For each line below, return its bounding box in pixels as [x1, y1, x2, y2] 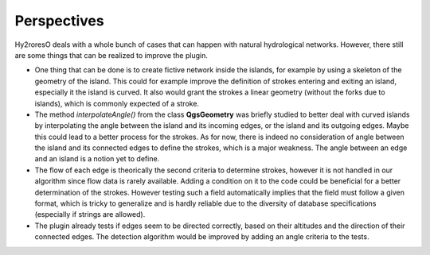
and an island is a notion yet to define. [34, 154, 160, 164]
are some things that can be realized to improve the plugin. [14, 50, 209, 60]
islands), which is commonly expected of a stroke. [34, 99, 199, 108]
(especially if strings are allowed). [34, 210, 146, 219]
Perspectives [14, 12, 104, 29]
